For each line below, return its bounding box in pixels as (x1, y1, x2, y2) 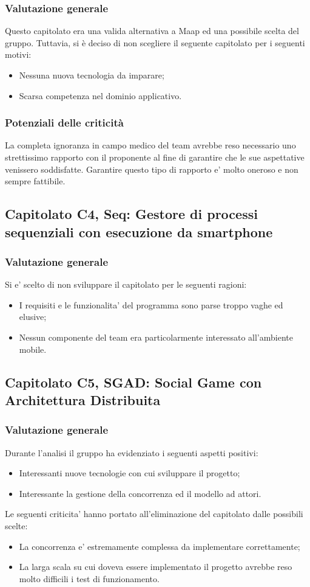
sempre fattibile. (5, 175, 66, 187)
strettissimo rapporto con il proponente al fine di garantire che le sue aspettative (5, 151, 305, 163)
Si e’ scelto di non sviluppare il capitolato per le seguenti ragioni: (5, 278, 247, 291)
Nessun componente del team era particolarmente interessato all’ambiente (19, 330, 293, 343)
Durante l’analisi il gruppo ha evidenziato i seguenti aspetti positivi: (5, 446, 258, 459)
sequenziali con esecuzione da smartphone (5, 222, 273, 241)
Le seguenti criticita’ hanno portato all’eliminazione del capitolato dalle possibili (5, 507, 303, 520)
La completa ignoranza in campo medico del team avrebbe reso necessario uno (5, 139, 296, 151)
